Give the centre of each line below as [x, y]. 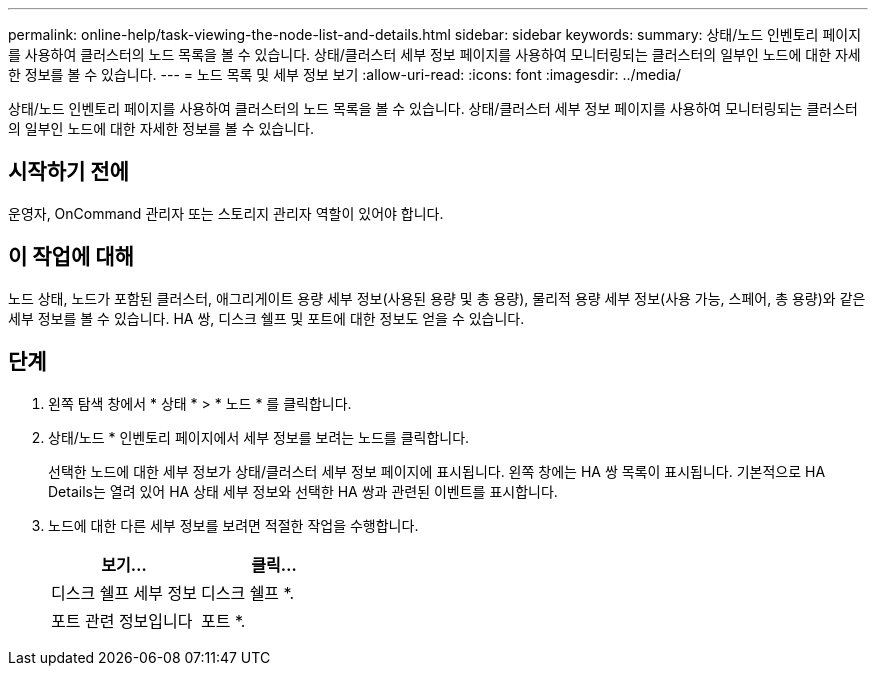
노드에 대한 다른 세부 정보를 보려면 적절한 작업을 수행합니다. [233, 525]
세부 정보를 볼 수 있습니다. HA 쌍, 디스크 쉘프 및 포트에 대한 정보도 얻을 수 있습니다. [266, 318]
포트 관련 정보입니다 [122, 620]
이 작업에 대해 [71, 257]
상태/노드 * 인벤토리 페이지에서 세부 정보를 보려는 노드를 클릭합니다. [259, 437]
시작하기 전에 [68, 172]
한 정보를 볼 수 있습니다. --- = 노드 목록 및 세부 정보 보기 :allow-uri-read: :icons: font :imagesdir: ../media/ [344, 74]
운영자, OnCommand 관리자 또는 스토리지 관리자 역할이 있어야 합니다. [226, 213]
